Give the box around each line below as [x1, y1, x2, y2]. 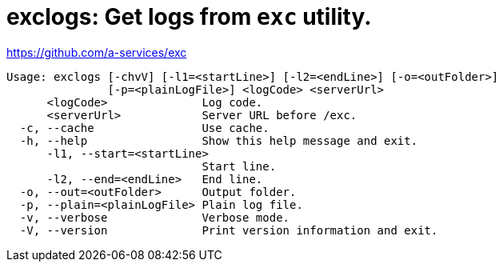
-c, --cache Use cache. [19, 121, 269, 134]
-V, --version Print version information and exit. [19, 223, 438, 237]
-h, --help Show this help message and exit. [19, 134, 418, 147]
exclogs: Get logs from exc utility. [6, 3, 372, 30]
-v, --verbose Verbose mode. [19, 210, 290, 224]
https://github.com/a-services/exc [6, 45, 187, 59]
